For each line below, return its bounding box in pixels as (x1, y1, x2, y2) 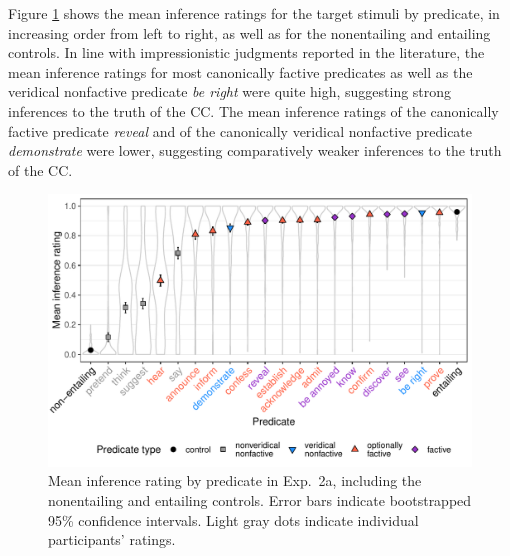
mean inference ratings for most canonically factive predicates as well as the (8, 61, 473, 82)
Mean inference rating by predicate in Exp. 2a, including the (48, 470, 422, 491)
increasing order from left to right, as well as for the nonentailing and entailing (8, 22, 491, 43)
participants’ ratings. (48, 529, 176, 550)
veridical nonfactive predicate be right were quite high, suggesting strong (8, 81, 452, 102)
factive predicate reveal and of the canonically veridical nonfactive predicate (8, 120, 473, 141)
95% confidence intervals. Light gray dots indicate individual (48, 509, 419, 530)
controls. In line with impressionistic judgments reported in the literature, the (8, 42, 485, 63)
